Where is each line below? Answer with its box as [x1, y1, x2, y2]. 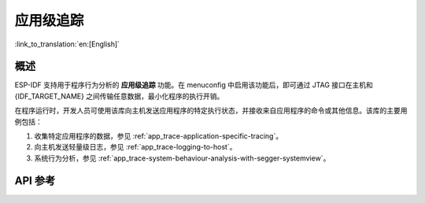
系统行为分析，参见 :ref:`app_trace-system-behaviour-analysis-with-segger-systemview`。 [34, 153, 331, 163]
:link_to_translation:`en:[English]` [14, 39, 120, 49]
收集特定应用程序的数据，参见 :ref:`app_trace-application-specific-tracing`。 [34, 131, 283, 141]
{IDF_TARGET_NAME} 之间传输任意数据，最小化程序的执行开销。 [14, 91, 224, 101]
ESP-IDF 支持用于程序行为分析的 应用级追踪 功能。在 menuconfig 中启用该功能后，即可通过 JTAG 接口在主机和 [14, 80, 374, 90]
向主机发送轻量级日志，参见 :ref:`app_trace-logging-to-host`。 [34, 142, 237, 152]
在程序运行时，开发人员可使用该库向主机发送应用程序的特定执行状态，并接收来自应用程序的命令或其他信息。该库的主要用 [14, 106, 408, 116]
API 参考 [14, 174, 56, 187]
